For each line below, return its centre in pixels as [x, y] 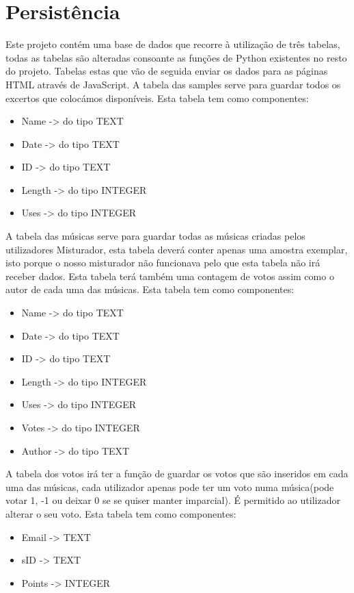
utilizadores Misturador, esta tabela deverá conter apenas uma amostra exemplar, [177, 249]
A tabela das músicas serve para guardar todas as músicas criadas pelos [155, 236]
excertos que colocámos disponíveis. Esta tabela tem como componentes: [157, 98]
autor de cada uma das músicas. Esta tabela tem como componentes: [150, 289]
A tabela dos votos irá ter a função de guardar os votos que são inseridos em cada [177, 474]
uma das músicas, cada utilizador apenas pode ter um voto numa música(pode [170, 487]
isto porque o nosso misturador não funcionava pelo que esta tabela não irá [163, 263]
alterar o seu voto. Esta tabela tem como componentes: [121, 513]
